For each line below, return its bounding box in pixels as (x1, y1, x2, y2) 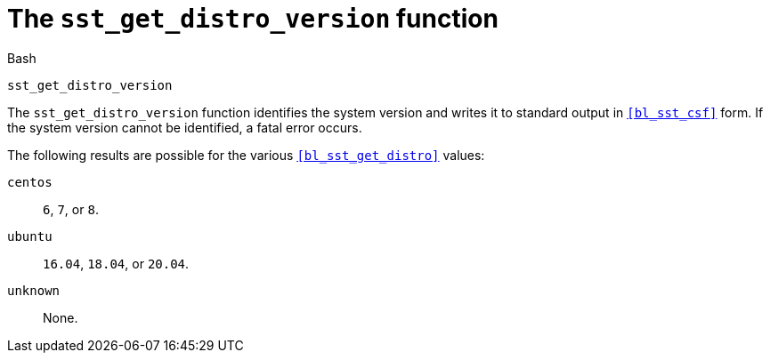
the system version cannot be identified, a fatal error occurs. (7, 119, 362, 135)
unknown (7, 283, 61, 298)
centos (7, 174, 53, 189)
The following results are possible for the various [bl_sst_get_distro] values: (7, 147, 485, 163)
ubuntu (7, 228, 53, 244)
